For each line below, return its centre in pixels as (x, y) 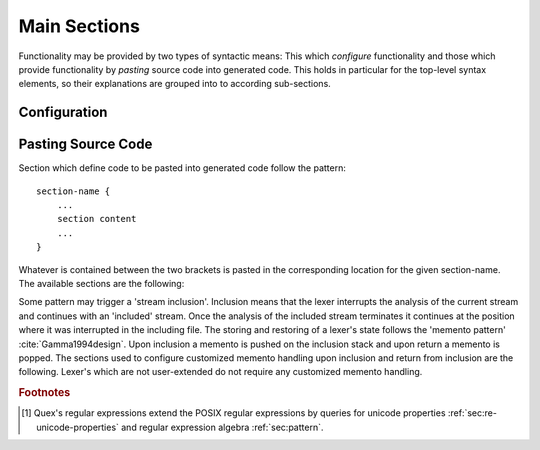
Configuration (63, 112)
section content (96, 219)
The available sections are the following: (101, 283)
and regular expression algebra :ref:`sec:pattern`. (222, 427)
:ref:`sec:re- (472, 413)
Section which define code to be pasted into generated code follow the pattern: (182, 168)
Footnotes (44, 393)
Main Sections (79, 26)
